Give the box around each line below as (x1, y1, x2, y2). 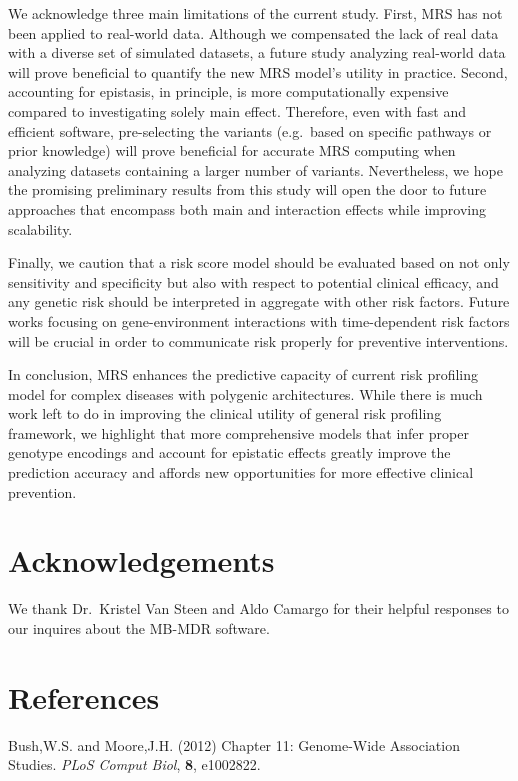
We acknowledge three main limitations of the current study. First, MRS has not (8, 3, 503, 23)
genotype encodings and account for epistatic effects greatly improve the (8, 442, 451, 463)
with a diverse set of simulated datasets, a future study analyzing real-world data (8, 42, 506, 63)
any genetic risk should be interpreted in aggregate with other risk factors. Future (8, 291, 510, 312)
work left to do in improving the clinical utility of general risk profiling (8, 403, 442, 424)
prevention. (8, 481, 77, 502)
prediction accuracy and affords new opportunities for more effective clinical (8, 462, 474, 483)
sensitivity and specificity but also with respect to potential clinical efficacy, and (8, 271, 499, 292)
